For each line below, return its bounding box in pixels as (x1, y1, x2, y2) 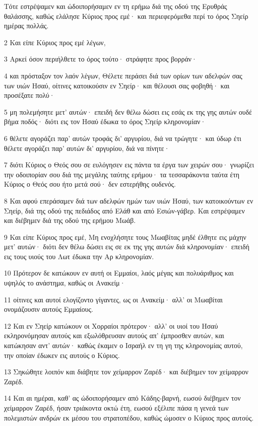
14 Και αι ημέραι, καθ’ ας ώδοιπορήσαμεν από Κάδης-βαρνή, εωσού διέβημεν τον (4, 393, 241, 403)
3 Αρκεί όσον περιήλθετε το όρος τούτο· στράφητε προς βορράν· (4, 54, 197, 64)
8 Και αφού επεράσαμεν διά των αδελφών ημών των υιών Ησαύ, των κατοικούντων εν (4, 195, 253, 206)
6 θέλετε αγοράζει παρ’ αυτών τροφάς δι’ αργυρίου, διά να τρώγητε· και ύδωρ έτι (4, 133, 242, 143)
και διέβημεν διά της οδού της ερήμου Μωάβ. (4, 215, 136, 225)
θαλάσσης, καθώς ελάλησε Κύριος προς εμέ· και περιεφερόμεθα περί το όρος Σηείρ (4, 10, 249, 21)
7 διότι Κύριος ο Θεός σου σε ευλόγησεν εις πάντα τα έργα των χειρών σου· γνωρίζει (4, 159, 254, 170)
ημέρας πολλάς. (4, 20, 49, 31)
